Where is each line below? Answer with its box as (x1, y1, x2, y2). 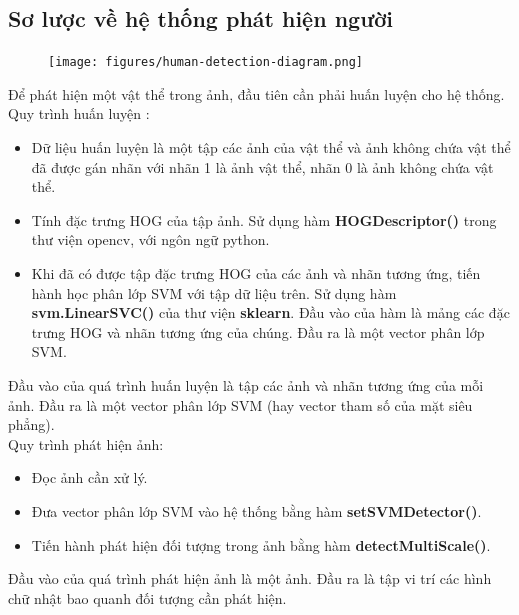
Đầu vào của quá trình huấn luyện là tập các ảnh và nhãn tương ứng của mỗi (8, 374, 484, 395)
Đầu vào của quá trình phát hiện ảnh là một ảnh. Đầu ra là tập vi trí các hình (8, 568, 492, 589)
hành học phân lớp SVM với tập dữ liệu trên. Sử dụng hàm (31, 282, 397, 303)
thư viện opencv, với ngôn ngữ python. (31, 229, 270, 250)
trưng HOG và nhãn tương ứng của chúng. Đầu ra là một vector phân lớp (31, 321, 485, 342)
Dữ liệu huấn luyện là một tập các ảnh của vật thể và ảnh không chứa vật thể (31, 137, 511, 158)
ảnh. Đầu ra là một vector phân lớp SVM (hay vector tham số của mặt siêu (8, 394, 473, 415)
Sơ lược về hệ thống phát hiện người (8, 3, 393, 34)
